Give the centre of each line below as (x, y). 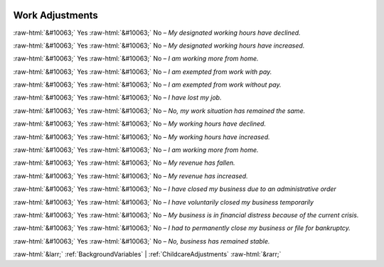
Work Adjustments (56, 15)
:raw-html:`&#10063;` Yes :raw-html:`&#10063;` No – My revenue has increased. (130, 176)
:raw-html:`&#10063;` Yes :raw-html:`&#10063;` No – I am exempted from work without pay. (147, 85)
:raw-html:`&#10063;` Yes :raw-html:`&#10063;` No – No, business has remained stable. (142, 241)
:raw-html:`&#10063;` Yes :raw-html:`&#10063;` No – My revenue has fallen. (124, 163)
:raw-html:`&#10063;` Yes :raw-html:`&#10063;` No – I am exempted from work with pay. (143, 72)
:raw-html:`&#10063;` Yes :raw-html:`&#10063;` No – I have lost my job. (117, 98)
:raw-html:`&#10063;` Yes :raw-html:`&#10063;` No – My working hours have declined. (140, 124)
